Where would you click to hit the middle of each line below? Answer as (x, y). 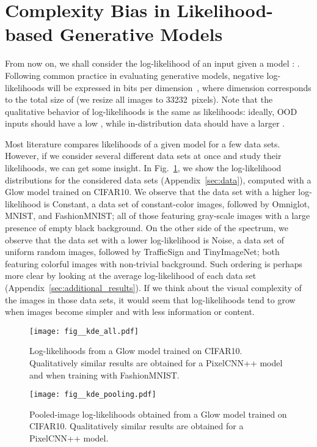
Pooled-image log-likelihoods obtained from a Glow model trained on (158, 414)
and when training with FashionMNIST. (104, 375)
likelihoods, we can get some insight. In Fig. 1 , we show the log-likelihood (143, 168)
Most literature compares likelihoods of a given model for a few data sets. (143, 143)
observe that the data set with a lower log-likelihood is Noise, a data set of (144, 239)
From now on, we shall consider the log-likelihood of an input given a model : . (152, 63)
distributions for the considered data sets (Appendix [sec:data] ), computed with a (158, 179)
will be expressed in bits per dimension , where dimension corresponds (179, 87)
